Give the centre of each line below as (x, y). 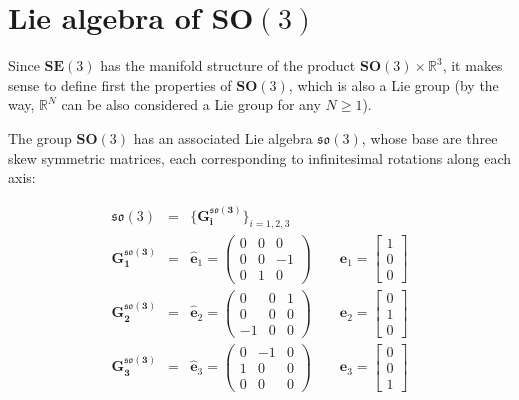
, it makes (472, 65)
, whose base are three (429, 137)
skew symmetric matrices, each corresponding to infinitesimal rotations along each (260, 157)
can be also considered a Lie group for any (191, 104)
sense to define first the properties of (120, 84)
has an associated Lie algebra (223, 137)
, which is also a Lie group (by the (393, 84)
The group (40, 137)
